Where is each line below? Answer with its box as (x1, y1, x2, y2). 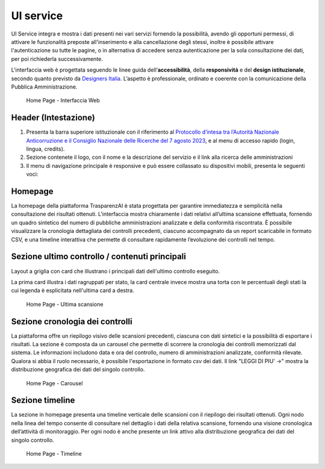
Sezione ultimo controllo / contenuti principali (11, 252, 187, 262)
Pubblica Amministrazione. (11, 83, 78, 90)
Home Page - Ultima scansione (26, 300, 104, 308)
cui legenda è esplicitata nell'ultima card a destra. (11, 287, 135, 294)
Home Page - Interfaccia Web (26, 97, 100, 104)
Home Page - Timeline (26, 450, 82, 458)
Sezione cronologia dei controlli (11, 316, 132, 326)
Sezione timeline (11, 395, 75, 406)
